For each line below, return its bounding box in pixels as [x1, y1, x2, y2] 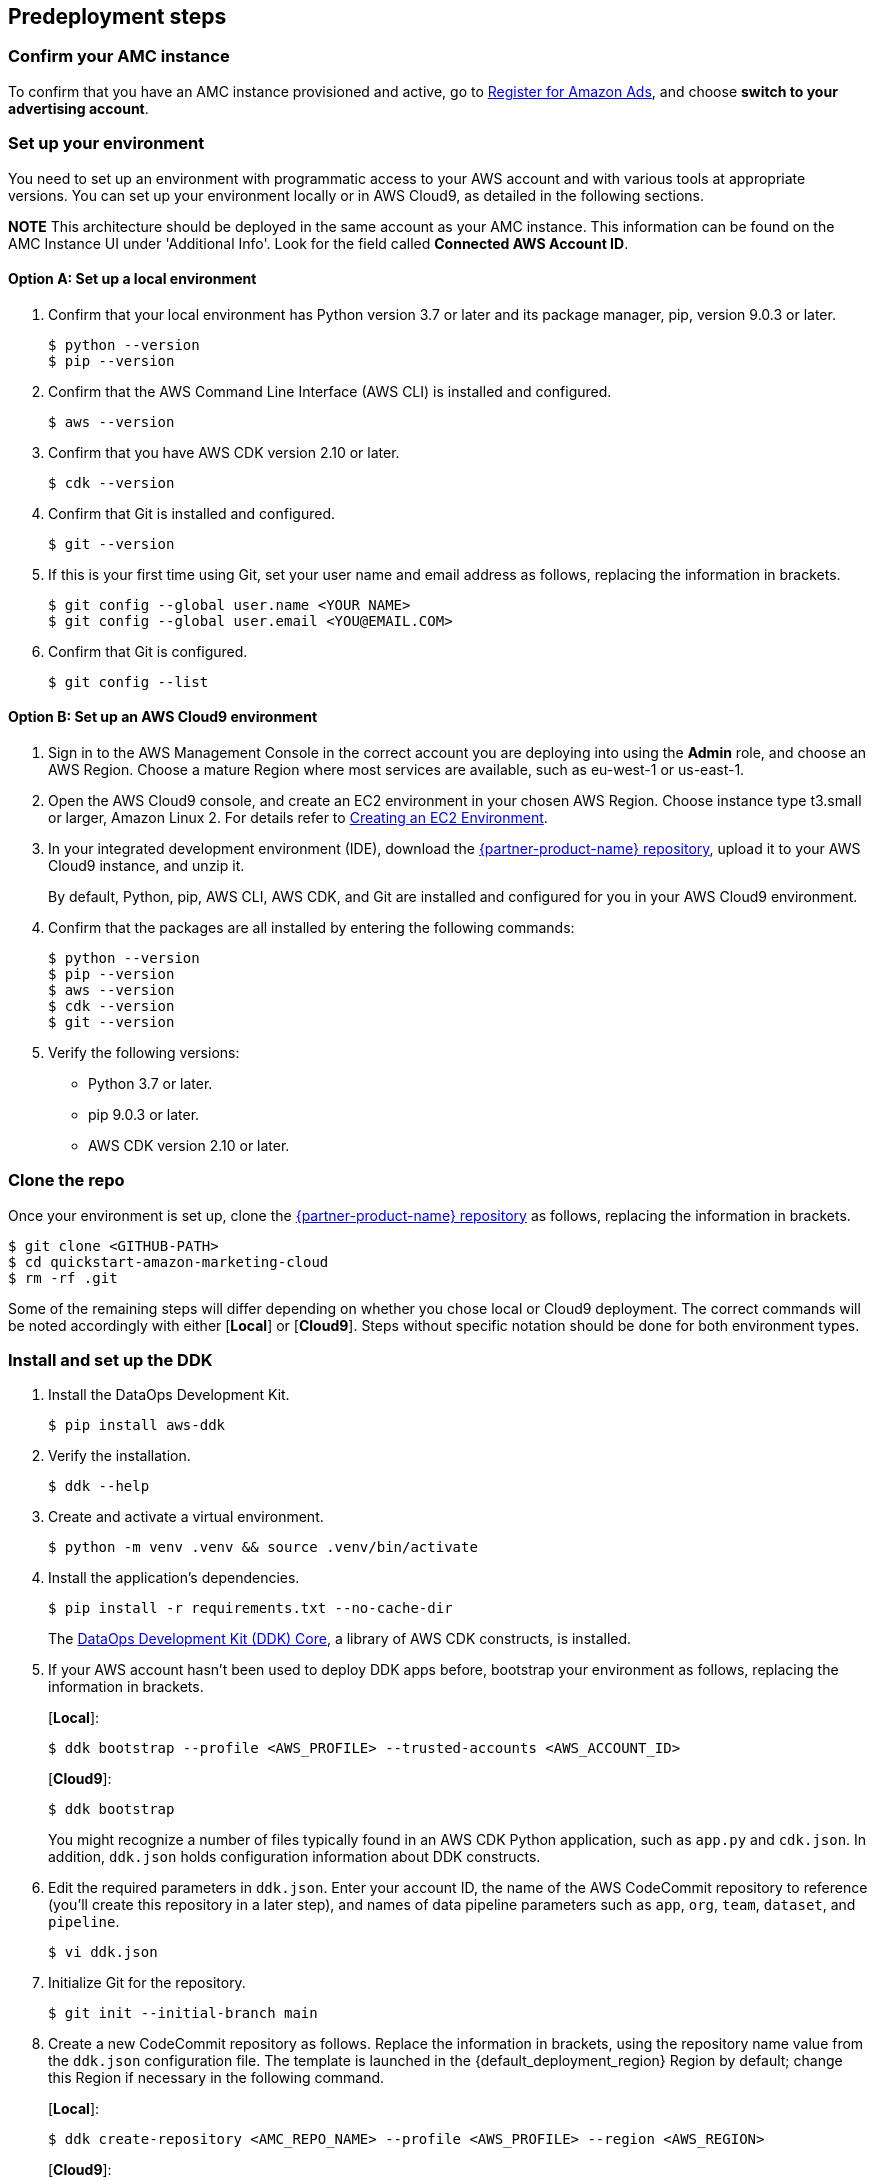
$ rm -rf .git [8, 1269, 118, 1286]
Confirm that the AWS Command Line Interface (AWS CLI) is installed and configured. [48, 382, 612, 400]
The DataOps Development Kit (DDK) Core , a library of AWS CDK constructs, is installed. [48, 1630, 632, 1648]
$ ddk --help [48, 1478, 150, 1495]
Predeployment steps [8, 4, 227, 29]
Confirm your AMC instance [8, 46, 230, 67]
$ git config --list [48, 673, 209, 690]
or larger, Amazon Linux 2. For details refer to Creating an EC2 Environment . [48, 808, 548, 826]
